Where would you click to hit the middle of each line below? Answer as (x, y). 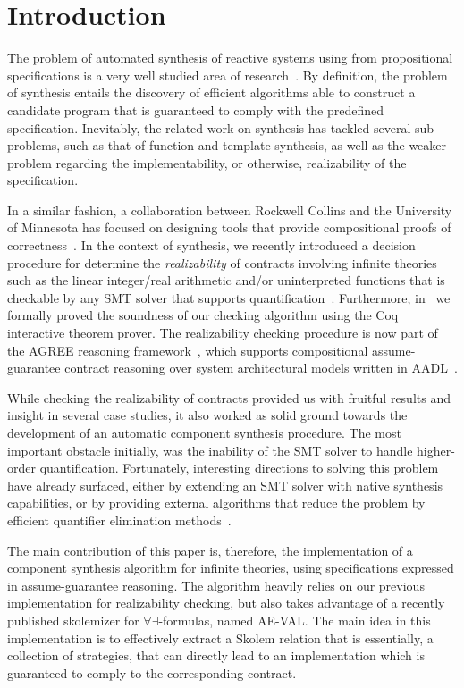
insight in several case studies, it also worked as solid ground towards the (207, 415)
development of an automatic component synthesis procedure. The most (204, 432)
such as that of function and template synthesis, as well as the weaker (255, 145)
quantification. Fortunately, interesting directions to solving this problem (239, 468)
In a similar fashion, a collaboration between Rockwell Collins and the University (230, 210)
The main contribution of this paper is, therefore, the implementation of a (210, 550)
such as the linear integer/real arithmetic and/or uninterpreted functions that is (226, 280)
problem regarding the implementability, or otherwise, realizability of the (207, 162)
